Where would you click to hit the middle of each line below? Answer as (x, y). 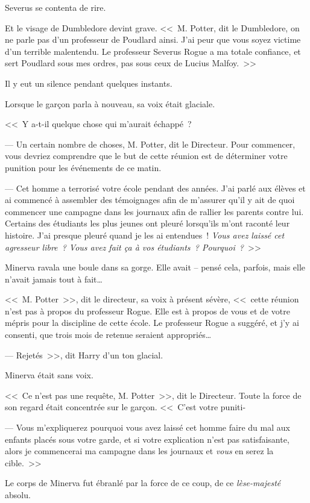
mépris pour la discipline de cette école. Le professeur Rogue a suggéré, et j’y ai (152, 323)
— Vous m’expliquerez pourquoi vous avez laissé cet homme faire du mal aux (147, 427)
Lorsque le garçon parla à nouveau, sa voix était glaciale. (110, 103)
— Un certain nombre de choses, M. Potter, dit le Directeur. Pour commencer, (150, 144)
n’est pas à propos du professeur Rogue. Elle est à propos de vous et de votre (147, 311)
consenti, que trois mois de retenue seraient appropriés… (108, 335)
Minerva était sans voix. (49, 375)
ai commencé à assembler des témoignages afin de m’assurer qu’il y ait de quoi (150, 200)
